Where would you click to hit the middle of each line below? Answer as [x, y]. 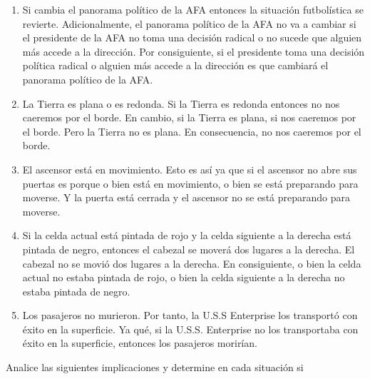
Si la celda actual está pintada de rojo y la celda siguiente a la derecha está [187, 235]
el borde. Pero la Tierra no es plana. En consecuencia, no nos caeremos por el [192, 131]
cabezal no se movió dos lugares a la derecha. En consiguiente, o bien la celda [192, 263]
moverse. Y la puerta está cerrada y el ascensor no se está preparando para [186, 197]
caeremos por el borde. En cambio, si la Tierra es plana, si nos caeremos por [189, 117]
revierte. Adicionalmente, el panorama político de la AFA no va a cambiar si [189, 23]
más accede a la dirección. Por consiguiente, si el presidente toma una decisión [194, 51]
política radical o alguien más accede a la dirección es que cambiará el [175, 65]
